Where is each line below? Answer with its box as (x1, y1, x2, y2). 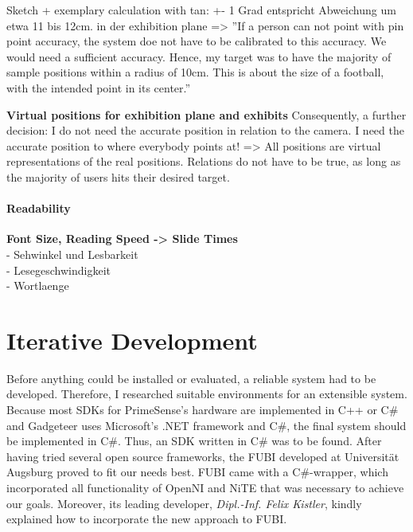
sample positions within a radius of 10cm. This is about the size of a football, (6, 64, 384, 80)
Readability (6, 200, 71, 217)
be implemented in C (6, 432, 109, 449)
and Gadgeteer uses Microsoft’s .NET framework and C (6, 417, 278, 433)
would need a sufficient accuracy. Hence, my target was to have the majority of (6, 48, 392, 65)
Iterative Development (6, 323, 258, 356)
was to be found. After (271, 432, 382, 449)
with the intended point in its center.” (6, 79, 191, 96)
